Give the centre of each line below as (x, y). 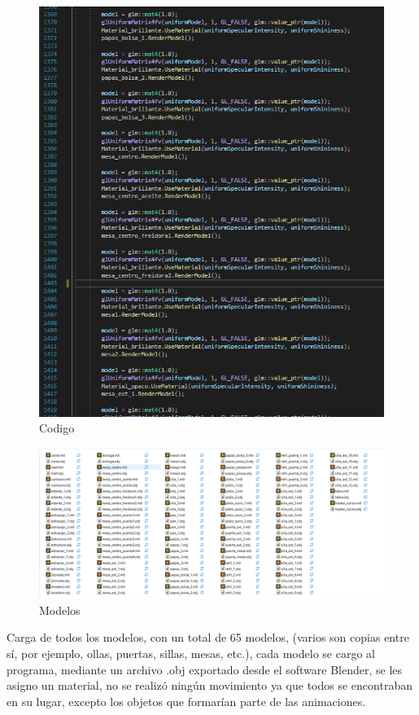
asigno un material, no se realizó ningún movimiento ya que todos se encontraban (209, 685)
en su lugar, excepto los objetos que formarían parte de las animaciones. (186, 701)
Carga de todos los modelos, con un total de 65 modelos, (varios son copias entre (208, 637)
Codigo (57, 428)
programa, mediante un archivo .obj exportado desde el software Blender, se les (205, 669)
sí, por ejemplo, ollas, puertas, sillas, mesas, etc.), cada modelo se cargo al (191, 654)
